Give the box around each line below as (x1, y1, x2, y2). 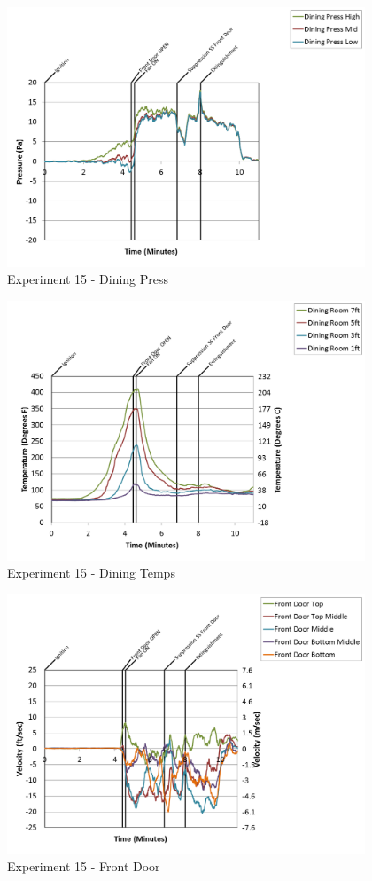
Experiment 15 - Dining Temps (7, 563, 175, 582)
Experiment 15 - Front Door (7, 857, 160, 876)
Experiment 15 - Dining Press (7, 270, 169, 288)
